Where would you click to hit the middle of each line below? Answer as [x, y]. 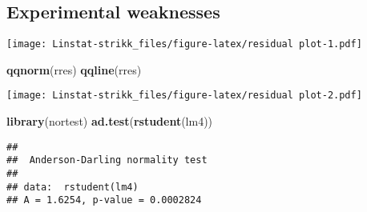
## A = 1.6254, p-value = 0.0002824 [104, 200]
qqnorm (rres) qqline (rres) [74, 69]
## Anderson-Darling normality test [107, 160]
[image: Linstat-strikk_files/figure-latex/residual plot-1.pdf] [184, 44]
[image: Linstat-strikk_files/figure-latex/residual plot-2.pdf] [184, 96]
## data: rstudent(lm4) [73, 187]
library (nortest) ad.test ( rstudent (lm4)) [110, 121]
